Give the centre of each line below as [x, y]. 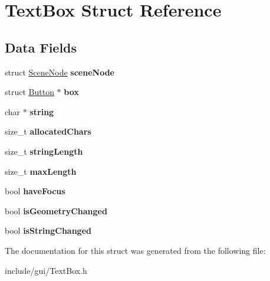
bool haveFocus [35, 191]
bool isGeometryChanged [56, 210]
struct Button [29, 92]
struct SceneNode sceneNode [60, 72]
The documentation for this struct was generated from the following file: [135, 250]
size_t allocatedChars [48, 131]
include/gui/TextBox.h [46, 270]
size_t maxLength [41, 171]
